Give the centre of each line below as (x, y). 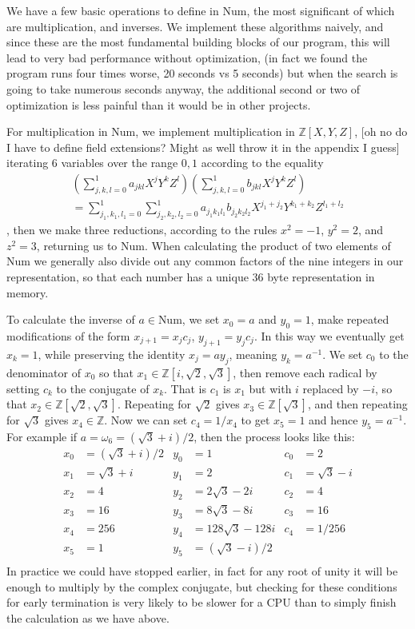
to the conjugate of (103, 388)
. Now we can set (146, 420)
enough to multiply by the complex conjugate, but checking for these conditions (202, 586)
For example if (42, 436)
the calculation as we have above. (88, 617)
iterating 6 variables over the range (92, 163)
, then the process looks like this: (274, 436)
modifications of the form (68, 336)
